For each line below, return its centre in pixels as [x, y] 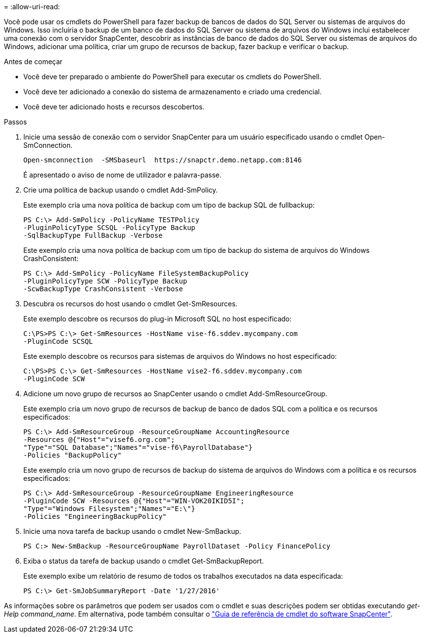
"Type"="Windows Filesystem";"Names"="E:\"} [110, 509]
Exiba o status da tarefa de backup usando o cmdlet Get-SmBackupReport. [144, 561]
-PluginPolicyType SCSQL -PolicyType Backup [110, 228]
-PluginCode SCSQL [58, 341]
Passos [16, 122]
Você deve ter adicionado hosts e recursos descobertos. [114, 107]
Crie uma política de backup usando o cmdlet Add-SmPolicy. [121, 190]
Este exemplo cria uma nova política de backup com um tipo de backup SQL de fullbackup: [169, 205]
